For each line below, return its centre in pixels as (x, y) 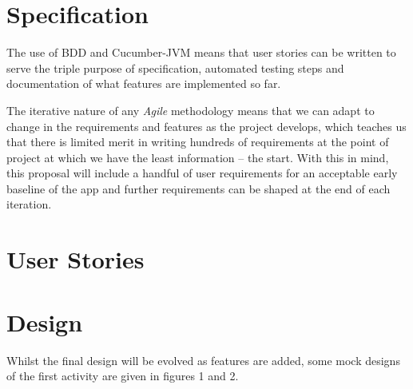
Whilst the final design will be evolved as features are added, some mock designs (203, 360)
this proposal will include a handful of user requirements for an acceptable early (202, 173)
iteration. (29, 204)
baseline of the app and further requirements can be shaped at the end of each (199, 188)
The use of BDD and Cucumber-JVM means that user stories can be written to (201, 52)
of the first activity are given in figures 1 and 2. (123, 376)
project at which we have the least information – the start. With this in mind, (198, 157)
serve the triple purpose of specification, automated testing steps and (175, 67)
